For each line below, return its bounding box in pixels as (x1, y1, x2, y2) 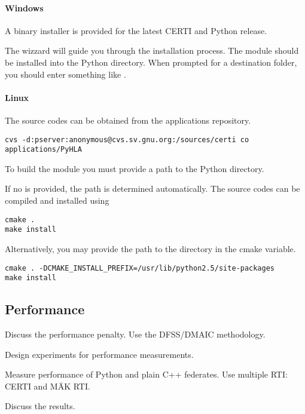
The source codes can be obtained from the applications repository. (5, 114, 251, 126)
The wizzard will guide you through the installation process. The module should (5, 44, 299, 57)
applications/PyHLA (5, 145, 82, 154)
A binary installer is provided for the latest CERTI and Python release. (5, 24, 267, 36)
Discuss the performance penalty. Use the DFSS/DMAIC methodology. (5, 328, 266, 341)
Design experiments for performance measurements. (5, 348, 194, 360)
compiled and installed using (5, 194, 109, 207)
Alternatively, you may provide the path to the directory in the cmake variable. (5, 242, 296, 254)
